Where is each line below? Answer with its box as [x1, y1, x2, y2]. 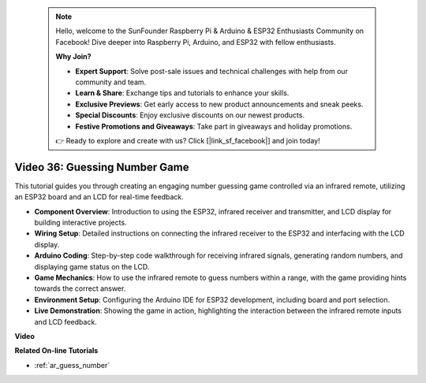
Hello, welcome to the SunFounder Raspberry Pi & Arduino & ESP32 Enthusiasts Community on [55, 26, 364, 35]
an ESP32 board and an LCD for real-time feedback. [14, 192, 185, 202]
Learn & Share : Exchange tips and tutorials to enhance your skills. [75, 88, 290, 98]
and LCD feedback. [34, 317, 98, 326]
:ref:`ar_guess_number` [34, 360, 110, 370]
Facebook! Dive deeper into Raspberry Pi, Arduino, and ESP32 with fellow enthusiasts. [55, 37, 337, 46]
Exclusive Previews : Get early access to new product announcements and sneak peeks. [75, 99, 364, 109]
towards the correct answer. [34, 284, 126, 293]
